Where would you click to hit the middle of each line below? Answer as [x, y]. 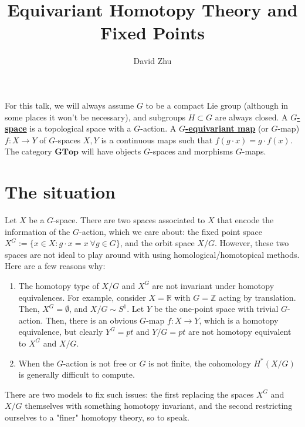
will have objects [111, 151]
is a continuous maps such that [157, 139]
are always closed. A [251, 117]
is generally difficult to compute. [77, 374]
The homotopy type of [59, 285]
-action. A [158, 128]
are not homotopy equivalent [240, 332]
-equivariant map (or [227, 128]
